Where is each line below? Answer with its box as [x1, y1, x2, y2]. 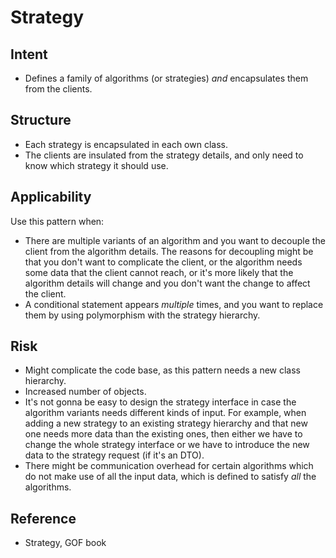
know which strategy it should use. [24, 159, 169, 171]
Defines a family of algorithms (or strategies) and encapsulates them [24, 72, 309, 84]
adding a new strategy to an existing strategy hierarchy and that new [24, 417, 308, 430]
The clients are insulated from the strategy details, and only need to [24, 149, 304, 161]
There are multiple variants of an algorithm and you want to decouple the [24, 234, 326, 246]
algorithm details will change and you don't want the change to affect [24, 277, 311, 289]
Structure [10, 112, 72, 129]
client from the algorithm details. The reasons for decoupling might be [24, 245, 314, 257]
